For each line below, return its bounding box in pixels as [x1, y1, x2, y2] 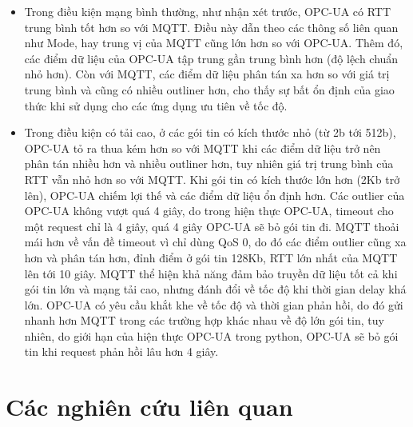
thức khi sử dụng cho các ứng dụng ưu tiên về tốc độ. [24, 97, 288, 114]
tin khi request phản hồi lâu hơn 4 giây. [24, 343, 219, 360]
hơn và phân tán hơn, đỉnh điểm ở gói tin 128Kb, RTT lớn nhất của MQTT [24, 249, 398, 265]
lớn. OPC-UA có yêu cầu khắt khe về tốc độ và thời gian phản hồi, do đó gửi [24, 296, 403, 313]
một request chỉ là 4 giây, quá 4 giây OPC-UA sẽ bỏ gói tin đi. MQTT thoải [24, 217, 399, 234]
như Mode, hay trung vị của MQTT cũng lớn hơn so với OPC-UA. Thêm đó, [24, 34, 403, 51]
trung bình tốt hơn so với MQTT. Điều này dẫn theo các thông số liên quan [24, 18, 399, 35]
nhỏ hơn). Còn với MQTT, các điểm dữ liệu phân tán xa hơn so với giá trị [24, 66, 390, 82]
